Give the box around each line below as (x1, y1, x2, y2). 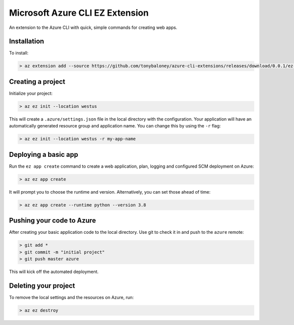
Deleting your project (9, 281, 75, 290)
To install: (9, 50, 29, 56)
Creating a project (9, 77, 66, 86)
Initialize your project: (9, 90, 53, 96)
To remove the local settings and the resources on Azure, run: (9, 294, 134, 300)
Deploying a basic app (9, 150, 78, 159)
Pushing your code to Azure (9, 216, 96, 225)
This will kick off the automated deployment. (9, 269, 99, 275)
